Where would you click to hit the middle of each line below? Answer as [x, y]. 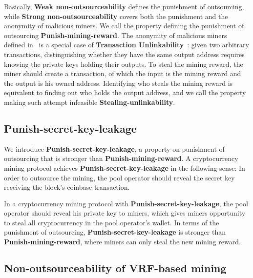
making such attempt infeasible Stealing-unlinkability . [90, 102]
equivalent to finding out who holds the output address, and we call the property [125, 92]
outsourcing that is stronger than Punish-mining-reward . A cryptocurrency [121, 158]
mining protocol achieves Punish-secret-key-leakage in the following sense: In [125, 168]
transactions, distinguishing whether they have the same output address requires [124, 54]
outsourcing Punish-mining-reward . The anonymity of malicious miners [116, 35]
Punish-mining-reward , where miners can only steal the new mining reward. [122, 242]
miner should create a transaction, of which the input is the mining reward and [123, 73]
